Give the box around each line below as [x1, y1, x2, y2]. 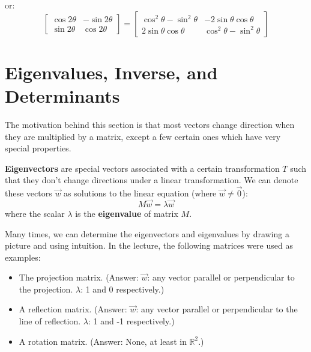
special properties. [5, 142, 71, 154]
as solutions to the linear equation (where [64, 187, 217, 199]
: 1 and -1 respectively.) [88, 315, 175, 327]
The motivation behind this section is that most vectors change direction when [5, 118, 295, 130]
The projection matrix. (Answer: [19, 271, 139, 284]
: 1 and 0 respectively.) [80, 282, 165, 295]
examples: [5, 250, 41, 263]
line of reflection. [19, 315, 81, 327]
